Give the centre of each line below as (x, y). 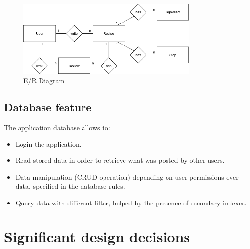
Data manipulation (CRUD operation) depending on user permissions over (127, 176)
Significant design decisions (97, 236)
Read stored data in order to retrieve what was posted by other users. (120, 160)
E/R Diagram (44, 80)
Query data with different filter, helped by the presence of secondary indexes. (131, 202)
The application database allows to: (57, 127)
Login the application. (48, 144)
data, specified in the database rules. (70, 186)
